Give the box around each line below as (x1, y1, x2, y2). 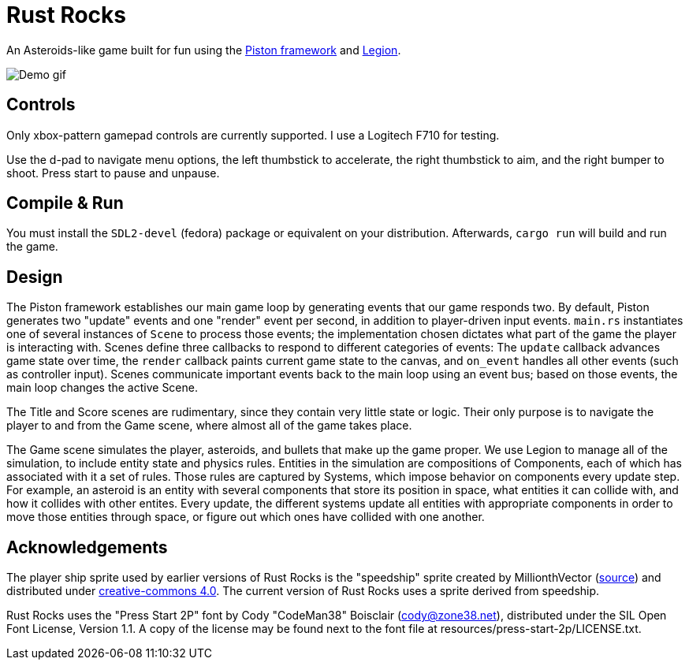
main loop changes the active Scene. (6, 381, 198, 395)
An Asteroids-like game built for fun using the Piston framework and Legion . (6, 43, 401, 57)
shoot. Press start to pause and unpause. (6, 166, 220, 180)
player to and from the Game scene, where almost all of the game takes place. (6, 419, 412, 433)
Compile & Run (6, 193, 124, 214)
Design (6, 266, 63, 287)
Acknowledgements (6, 537, 168, 557)
